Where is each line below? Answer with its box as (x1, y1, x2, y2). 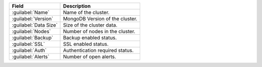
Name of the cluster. (63, 9, 110, 15)
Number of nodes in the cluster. (63, 28, 135, 35)
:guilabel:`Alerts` (12, 54, 49, 60)
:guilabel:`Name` (12, 9, 49, 15)
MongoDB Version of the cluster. (63, 15, 138, 22)
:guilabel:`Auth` (12, 47, 47, 54)
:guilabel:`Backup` (12, 34, 53, 41)
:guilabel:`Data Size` (12, 22, 58, 28)
